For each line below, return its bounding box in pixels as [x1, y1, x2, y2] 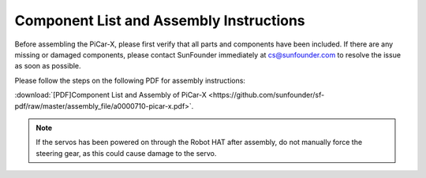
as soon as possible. [14, 61, 82, 71]
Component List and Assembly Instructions [14, 12, 305, 29]
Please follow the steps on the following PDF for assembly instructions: [14, 76, 246, 85]
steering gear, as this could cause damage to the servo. [35, 148, 217, 158]
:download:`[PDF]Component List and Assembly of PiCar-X [14, 91, 207, 100]
